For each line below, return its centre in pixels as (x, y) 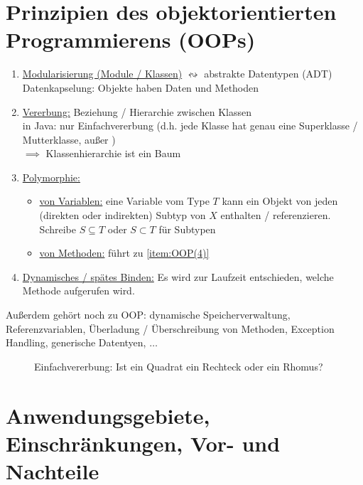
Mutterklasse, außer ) (69, 139)
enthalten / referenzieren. (276, 215)
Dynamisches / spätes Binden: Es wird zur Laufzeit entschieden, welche (178, 276)
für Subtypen (187, 229)
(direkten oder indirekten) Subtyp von (123, 215)
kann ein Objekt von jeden (280, 201)
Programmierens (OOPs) (131, 39)
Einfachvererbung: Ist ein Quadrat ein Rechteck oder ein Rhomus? (179, 366)
